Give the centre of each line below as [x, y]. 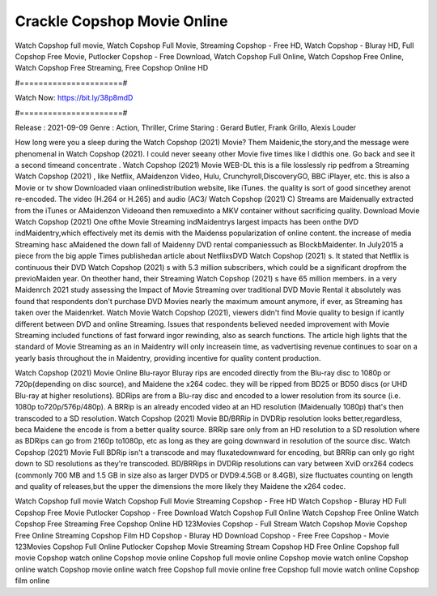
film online [32, 581]
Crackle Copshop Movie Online [121, 21]
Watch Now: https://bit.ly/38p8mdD [74, 98]
